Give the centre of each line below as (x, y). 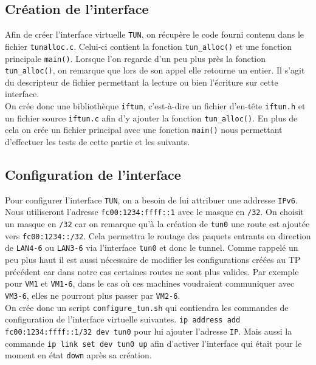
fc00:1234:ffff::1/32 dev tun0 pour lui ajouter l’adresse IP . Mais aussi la (149, 331)
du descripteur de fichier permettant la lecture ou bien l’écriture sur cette (142, 82)
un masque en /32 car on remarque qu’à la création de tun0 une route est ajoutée (157, 224)
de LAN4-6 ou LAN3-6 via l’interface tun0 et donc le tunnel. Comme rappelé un (152, 247)
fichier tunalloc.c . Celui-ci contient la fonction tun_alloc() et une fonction (149, 46)
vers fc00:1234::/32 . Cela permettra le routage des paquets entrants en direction (158, 235)
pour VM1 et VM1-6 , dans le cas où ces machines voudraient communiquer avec (150, 283)
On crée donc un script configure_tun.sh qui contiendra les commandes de (147, 307)
